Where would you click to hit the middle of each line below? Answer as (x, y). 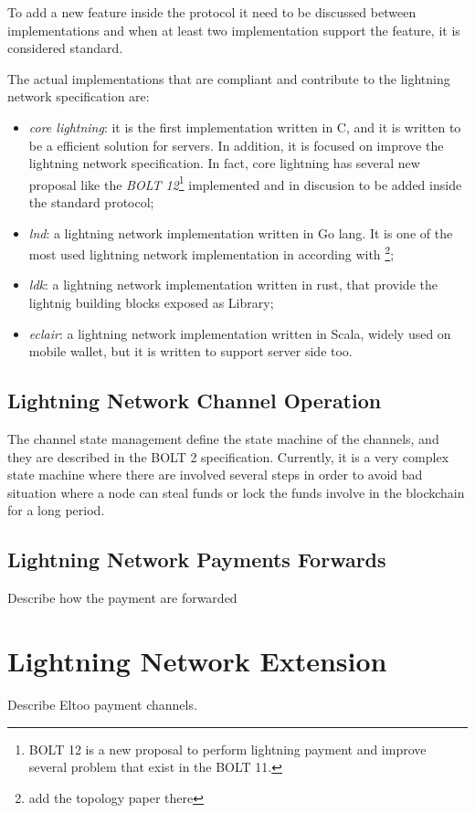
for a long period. (56, 510)
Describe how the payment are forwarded (122, 598)
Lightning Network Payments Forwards (197, 560)
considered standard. (65, 48)
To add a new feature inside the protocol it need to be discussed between (212, 12)
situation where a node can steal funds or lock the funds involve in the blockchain (236, 492)
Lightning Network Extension (197, 660)
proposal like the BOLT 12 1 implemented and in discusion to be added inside (245, 183)
